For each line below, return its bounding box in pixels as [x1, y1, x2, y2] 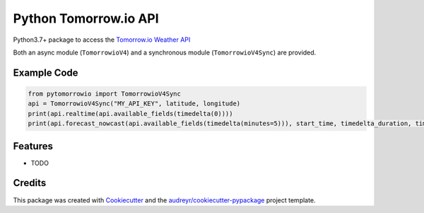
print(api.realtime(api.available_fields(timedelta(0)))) [28, 110, 233, 117]
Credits [13, 177, 47, 189]
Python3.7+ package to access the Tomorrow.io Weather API [13, 35, 191, 44]
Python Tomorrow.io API [13, 11, 159, 26]
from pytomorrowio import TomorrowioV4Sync [28, 89, 182, 98]
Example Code [13, 67, 78, 79]
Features [13, 140, 53, 152]
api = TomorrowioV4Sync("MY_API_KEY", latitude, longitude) [28, 100, 241, 108]
